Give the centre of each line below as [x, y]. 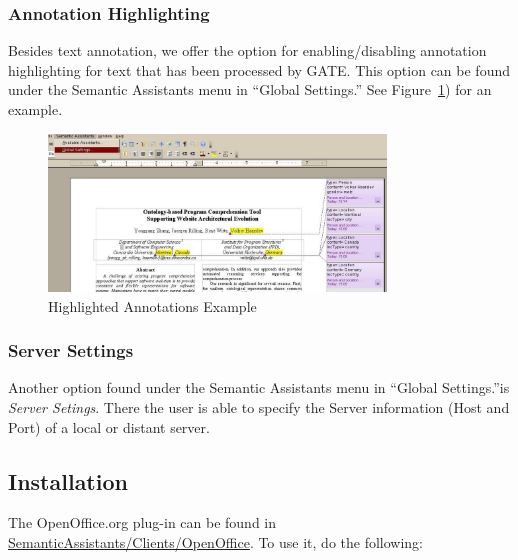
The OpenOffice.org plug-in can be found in [142, 522]
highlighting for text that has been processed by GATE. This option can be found [259, 69]
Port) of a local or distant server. [109, 426]
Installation [68, 480]
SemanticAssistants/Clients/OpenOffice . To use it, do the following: [216, 541]
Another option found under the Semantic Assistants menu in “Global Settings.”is [259, 387]
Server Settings [71, 350]
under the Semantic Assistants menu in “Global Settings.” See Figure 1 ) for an [250, 89]
